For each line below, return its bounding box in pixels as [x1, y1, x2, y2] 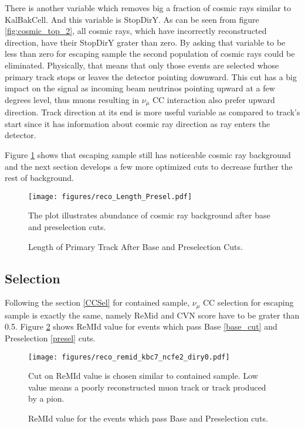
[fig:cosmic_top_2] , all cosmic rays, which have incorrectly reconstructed [5, 25, 267, 37]
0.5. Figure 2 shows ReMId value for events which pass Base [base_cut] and [5, 320, 277, 333]
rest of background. [5, 172, 74, 184]
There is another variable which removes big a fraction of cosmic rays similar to [5, 2, 291, 13]
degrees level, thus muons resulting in [5, 93, 140, 105]
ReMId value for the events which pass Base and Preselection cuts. [28, 412, 269, 424]
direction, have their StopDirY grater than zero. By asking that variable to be [5, 36, 286, 48]
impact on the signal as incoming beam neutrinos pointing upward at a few [5, 82, 275, 94]
